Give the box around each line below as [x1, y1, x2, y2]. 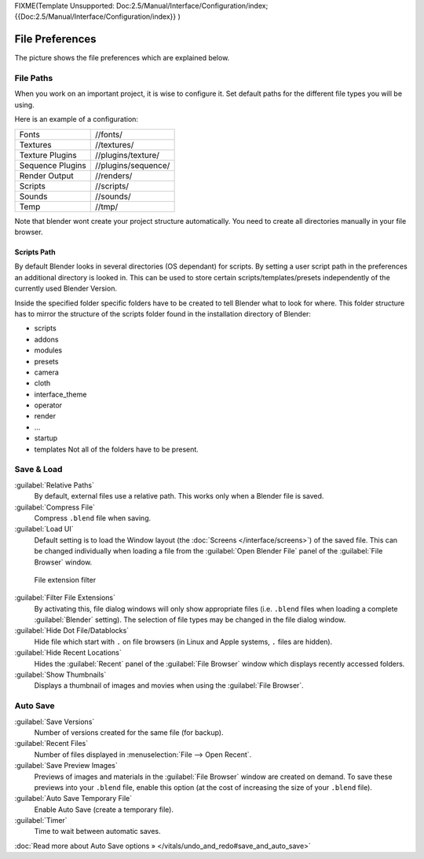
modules [34, 345, 63, 355]
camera [34, 367, 59, 377]
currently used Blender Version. [14, 283, 118, 294]
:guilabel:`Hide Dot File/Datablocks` [14, 626, 130, 635]
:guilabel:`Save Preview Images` [14, 761, 118, 770]
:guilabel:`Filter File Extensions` [14, 593, 115, 602]
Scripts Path [14, 247, 56, 257]
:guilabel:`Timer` [14, 816, 68, 825]
